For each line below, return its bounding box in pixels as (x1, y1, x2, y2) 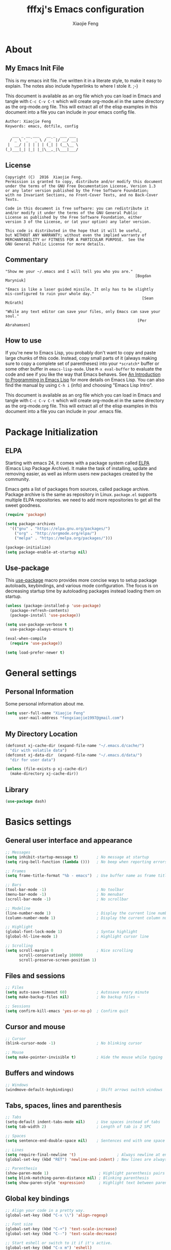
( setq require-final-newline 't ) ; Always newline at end (5, 1152, 169, 1157)
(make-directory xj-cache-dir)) (10, 771, 79, 776)
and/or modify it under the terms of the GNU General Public (5, 210, 138, 215)
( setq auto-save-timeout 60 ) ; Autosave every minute (5, 990, 149, 995)
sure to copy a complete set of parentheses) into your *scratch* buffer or (5, 360, 159, 367)
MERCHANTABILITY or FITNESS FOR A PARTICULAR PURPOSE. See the (5, 237, 145, 242)
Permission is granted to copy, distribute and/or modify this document (5, 179, 163, 184)
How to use (5, 336, 42, 345)
